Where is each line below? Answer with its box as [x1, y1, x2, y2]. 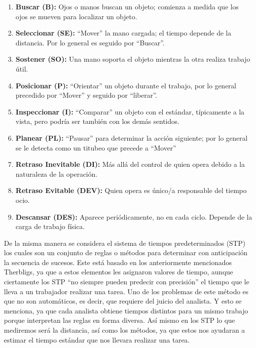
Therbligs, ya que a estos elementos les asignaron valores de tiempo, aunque [4, 267, 233, 277]
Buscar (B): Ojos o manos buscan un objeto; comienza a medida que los [15, 1, 239, 11]
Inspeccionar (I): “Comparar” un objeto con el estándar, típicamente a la [15, 106, 245, 116]
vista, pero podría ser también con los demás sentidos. [15, 116, 180, 126]
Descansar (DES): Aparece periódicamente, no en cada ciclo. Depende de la [15, 211, 252, 222]
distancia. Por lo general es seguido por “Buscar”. [15, 37, 165, 47]
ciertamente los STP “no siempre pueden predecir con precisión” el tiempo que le [4, 276, 250, 287]
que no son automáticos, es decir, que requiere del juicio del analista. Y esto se [4, 296, 242, 306]
